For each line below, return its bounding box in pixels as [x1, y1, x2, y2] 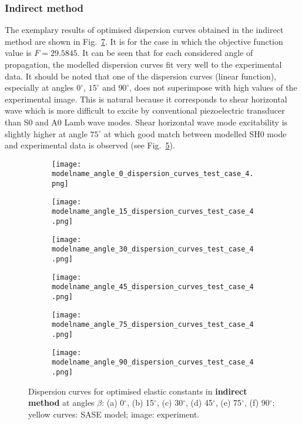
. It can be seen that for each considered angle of [77, 47, 253, 59]
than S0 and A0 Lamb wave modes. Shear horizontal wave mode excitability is [5, 115, 288, 128]
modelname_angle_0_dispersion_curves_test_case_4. [52, 170, 254, 178]
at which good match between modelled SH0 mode [104, 127, 287, 140]
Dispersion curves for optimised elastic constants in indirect [28, 385, 247, 397]
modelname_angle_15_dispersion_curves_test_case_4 [52, 207, 254, 216]
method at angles [28, 396, 95, 409]
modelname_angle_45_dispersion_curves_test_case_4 [52, 283, 254, 291]
